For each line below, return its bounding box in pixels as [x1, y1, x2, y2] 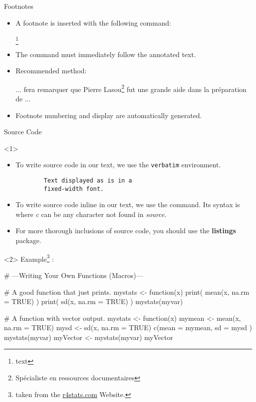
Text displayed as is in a [44, 177, 132, 184]
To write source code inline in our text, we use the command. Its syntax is [15, 199, 240, 210]
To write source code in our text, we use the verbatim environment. [15, 159, 221, 170]
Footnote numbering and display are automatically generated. [15, 110, 202, 120]
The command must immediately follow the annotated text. [15, 49, 196, 59]
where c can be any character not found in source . [15, 209, 166, 219]
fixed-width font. [44, 185, 104, 192]
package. [15, 235, 41, 246]
